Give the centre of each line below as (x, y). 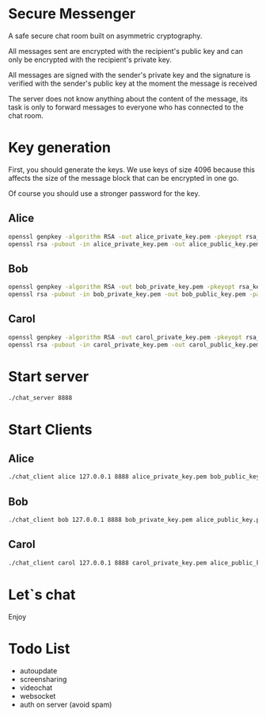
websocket (38, 696)
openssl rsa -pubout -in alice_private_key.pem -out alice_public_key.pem (134, 244)
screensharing (43, 679)
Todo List (39, 648)
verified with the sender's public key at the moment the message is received (133, 83)
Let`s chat (42, 594)
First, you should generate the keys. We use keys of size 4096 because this (132, 169)
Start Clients (50, 429)
